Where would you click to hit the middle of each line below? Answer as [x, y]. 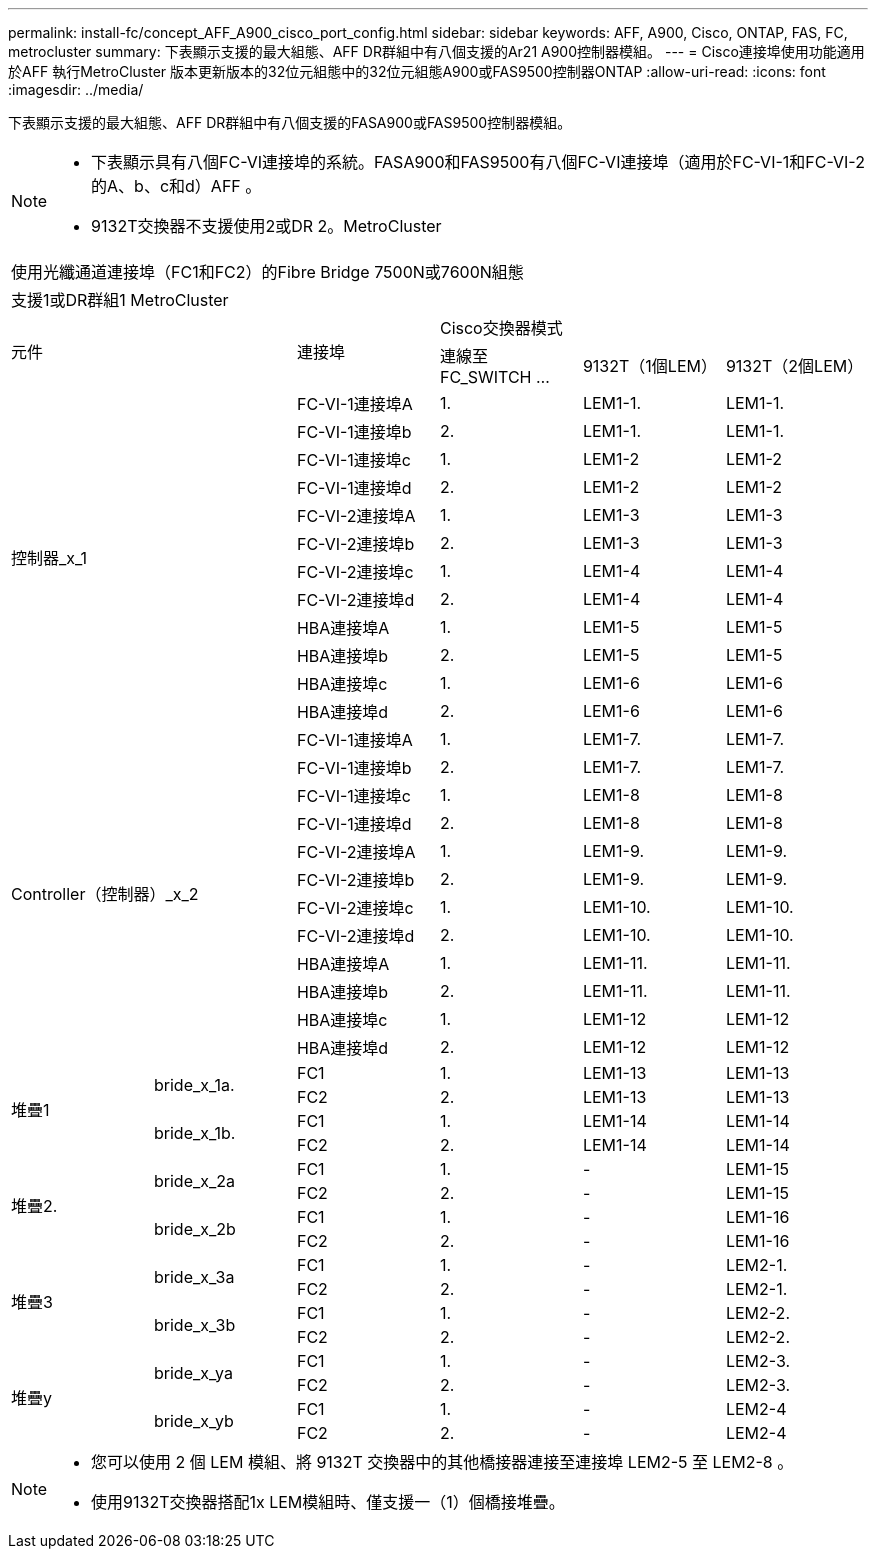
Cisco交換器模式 [501, 328]
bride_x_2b [194, 1229]
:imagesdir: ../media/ [76, 89]
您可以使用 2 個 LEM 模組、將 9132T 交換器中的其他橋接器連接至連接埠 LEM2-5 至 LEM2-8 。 [442, 1462]
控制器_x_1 [49, 558]
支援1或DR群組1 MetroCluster [120, 300]
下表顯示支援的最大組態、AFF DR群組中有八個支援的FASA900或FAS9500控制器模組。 [290, 122]
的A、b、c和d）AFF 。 [176, 186]
